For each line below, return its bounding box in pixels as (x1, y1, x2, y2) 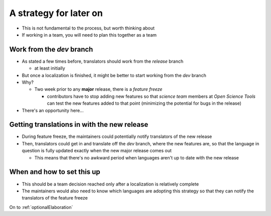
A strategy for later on (9, 8, 103, 19)
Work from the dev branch (9, 45, 93, 54)
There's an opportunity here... (22, 107, 84, 113)
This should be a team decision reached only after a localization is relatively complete (22, 181, 199, 187)
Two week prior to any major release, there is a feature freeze (34, 86, 163, 92)
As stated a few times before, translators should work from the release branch (22, 58, 184, 64)
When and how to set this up (9, 168, 100, 176)
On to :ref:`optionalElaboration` (9, 204, 73, 210)
